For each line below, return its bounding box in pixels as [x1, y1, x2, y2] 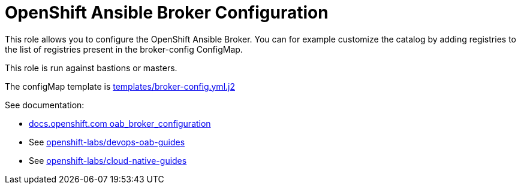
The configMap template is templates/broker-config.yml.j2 [5, 81, 235, 92]
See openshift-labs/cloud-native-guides [29, 155, 187, 166]
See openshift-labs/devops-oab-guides [29, 136, 185, 147]
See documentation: [5, 99, 85, 110]
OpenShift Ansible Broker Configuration [5, 2, 329, 23]
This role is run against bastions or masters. [5, 62, 177, 73]
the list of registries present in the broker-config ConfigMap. [5, 44, 243, 54]
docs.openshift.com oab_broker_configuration [29, 118, 211, 129]
